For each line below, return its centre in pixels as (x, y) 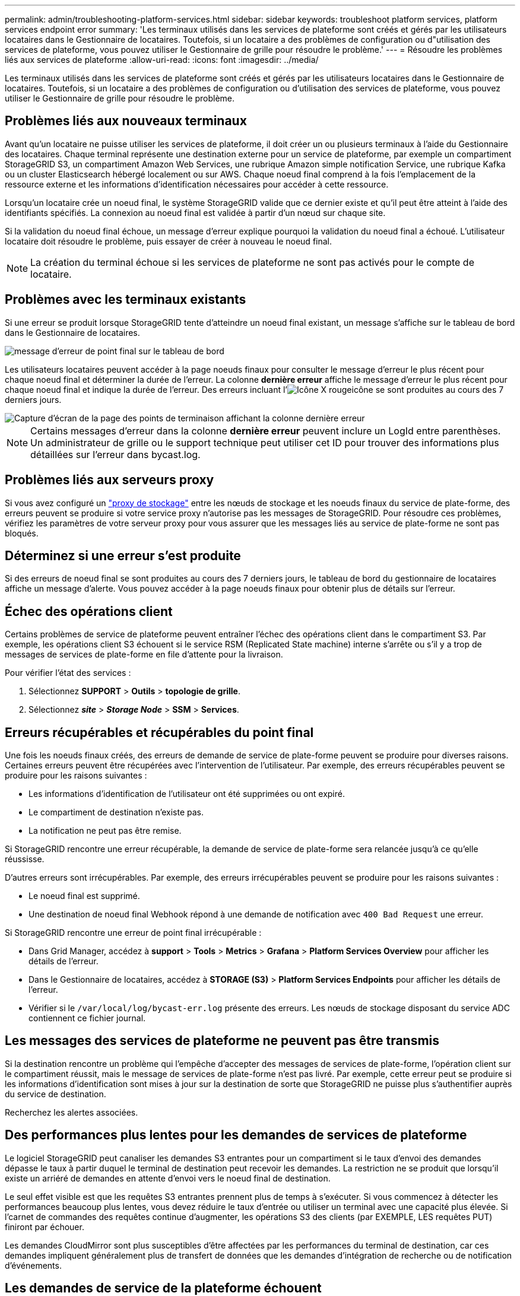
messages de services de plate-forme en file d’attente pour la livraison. (144, 655)
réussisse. (25, 859)
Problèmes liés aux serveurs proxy (110, 480)
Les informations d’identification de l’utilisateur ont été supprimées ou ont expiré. (187, 794)
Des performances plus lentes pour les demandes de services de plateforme (236, 1135)
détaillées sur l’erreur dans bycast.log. (115, 454)
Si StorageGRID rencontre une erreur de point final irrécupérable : (133, 933)
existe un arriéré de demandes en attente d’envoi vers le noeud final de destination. (168, 1178)
